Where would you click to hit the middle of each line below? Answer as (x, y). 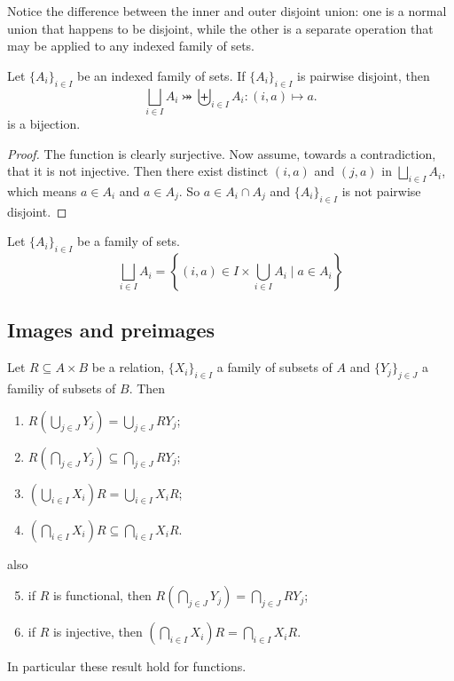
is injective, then (98, 632)
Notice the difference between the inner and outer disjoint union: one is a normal (227, 11)
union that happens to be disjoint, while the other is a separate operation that (220, 28)
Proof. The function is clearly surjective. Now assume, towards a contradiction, (222, 153)
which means (42, 190)
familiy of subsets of (62, 388)
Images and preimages (111, 330)
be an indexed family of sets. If (161, 75)
